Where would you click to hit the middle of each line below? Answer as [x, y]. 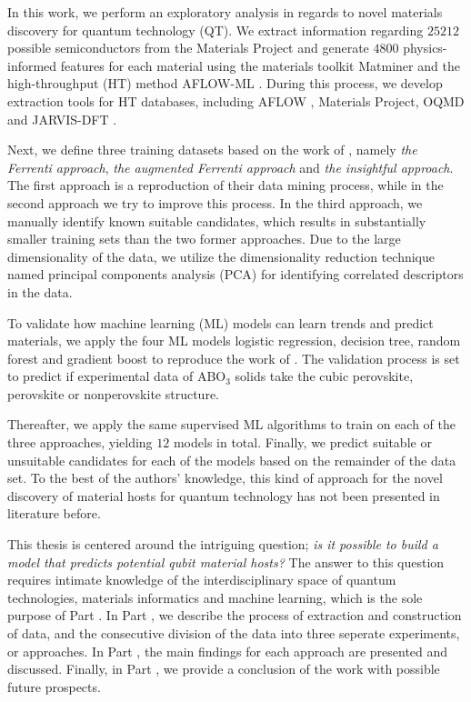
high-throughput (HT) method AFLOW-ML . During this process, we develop [225, 83]
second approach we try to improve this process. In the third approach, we [215, 202]
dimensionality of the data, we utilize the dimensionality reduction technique [221, 256]
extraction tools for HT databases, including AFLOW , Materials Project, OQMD [236, 100]
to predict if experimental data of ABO [117, 376]
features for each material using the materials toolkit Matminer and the [260, 65]
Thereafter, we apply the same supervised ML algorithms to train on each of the [232, 424]
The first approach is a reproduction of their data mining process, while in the [225, 185]
